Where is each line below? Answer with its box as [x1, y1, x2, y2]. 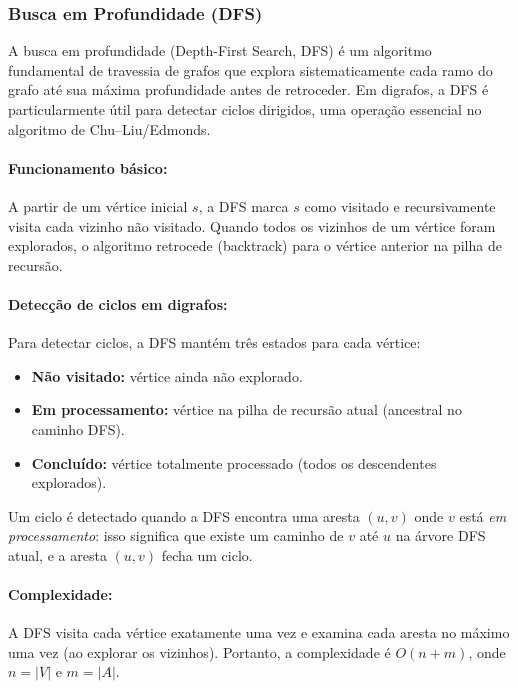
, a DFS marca [198, 195, 289, 216]
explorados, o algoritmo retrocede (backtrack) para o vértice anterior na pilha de [8, 235, 502, 256]
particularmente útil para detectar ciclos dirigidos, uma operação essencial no [8, 99, 482, 119]
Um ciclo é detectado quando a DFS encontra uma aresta [8, 505, 360, 526]
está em [459, 505, 507, 526]
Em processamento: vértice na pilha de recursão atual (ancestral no [31, 399, 462, 420]
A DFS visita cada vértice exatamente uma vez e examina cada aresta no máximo [8, 622, 510, 643]
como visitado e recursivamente [304, 195, 496, 216]
